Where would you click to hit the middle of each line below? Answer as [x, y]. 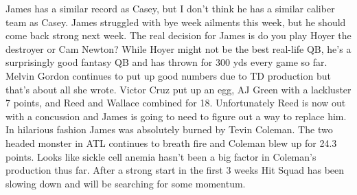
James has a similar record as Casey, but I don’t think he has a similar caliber [170, 8]
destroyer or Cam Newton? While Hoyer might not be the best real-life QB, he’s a [178, 48]
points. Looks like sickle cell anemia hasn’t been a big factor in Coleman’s [161, 156]
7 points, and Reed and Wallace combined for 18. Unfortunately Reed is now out [176, 103]
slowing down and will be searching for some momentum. [126, 183]
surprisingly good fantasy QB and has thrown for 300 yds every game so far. [166, 62]
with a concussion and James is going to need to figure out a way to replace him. [176, 116]
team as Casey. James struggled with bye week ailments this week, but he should [176, 22]
